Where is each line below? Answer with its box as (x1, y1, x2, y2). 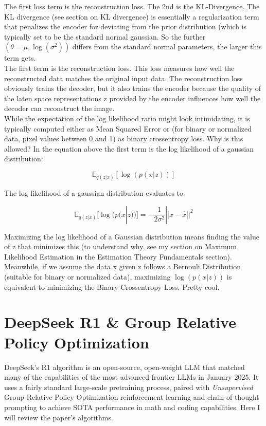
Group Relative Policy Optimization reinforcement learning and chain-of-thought (4, 392, 259, 402)
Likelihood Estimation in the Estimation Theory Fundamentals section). (4, 251, 232, 262)
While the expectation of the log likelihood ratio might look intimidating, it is (4, 113, 250, 123)
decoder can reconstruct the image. (4, 103, 115, 114)
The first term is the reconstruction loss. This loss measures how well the (4, 62, 235, 73)
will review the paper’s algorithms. (4, 412, 113, 422)
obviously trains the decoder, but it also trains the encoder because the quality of (4, 83, 261, 94)
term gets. (4, 52, 36, 63)
